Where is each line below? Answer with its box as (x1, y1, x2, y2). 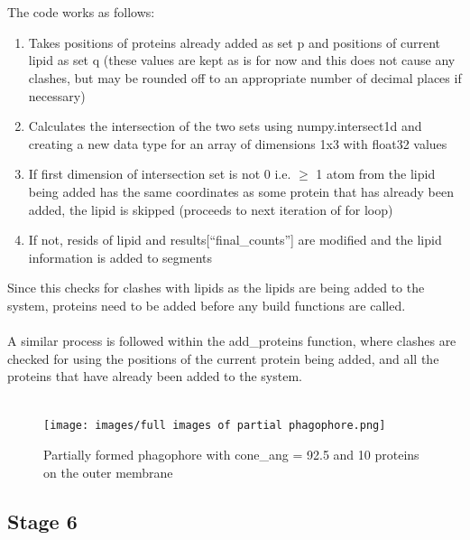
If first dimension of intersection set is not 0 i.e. (28, 164, 291, 183)
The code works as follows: (7, 3, 155, 22)
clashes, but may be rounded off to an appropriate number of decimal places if (28, 68, 462, 87)
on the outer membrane (43, 462, 173, 481)
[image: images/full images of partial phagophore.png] (43, 419, 386, 433)
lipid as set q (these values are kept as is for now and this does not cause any (28, 51, 456, 70)
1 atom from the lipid (316, 164, 436, 183)
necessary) (28, 86, 86, 105)
